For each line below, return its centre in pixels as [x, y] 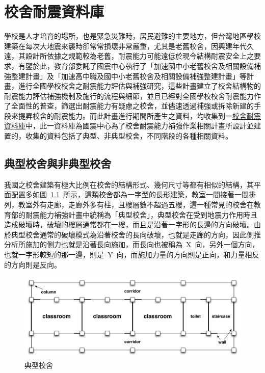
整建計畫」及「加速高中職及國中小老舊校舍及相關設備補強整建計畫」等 [129, 76]
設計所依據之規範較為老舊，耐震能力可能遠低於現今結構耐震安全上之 [139, 56]
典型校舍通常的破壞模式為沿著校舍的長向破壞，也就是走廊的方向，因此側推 [136, 234]
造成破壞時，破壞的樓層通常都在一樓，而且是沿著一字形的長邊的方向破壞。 [129, 224]
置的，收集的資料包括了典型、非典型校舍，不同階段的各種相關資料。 [118, 136]
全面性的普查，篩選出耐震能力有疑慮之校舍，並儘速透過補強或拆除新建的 [132, 106]
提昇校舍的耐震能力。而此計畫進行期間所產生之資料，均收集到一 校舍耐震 [139, 115]
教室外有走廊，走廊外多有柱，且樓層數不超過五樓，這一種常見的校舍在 [136, 205]
